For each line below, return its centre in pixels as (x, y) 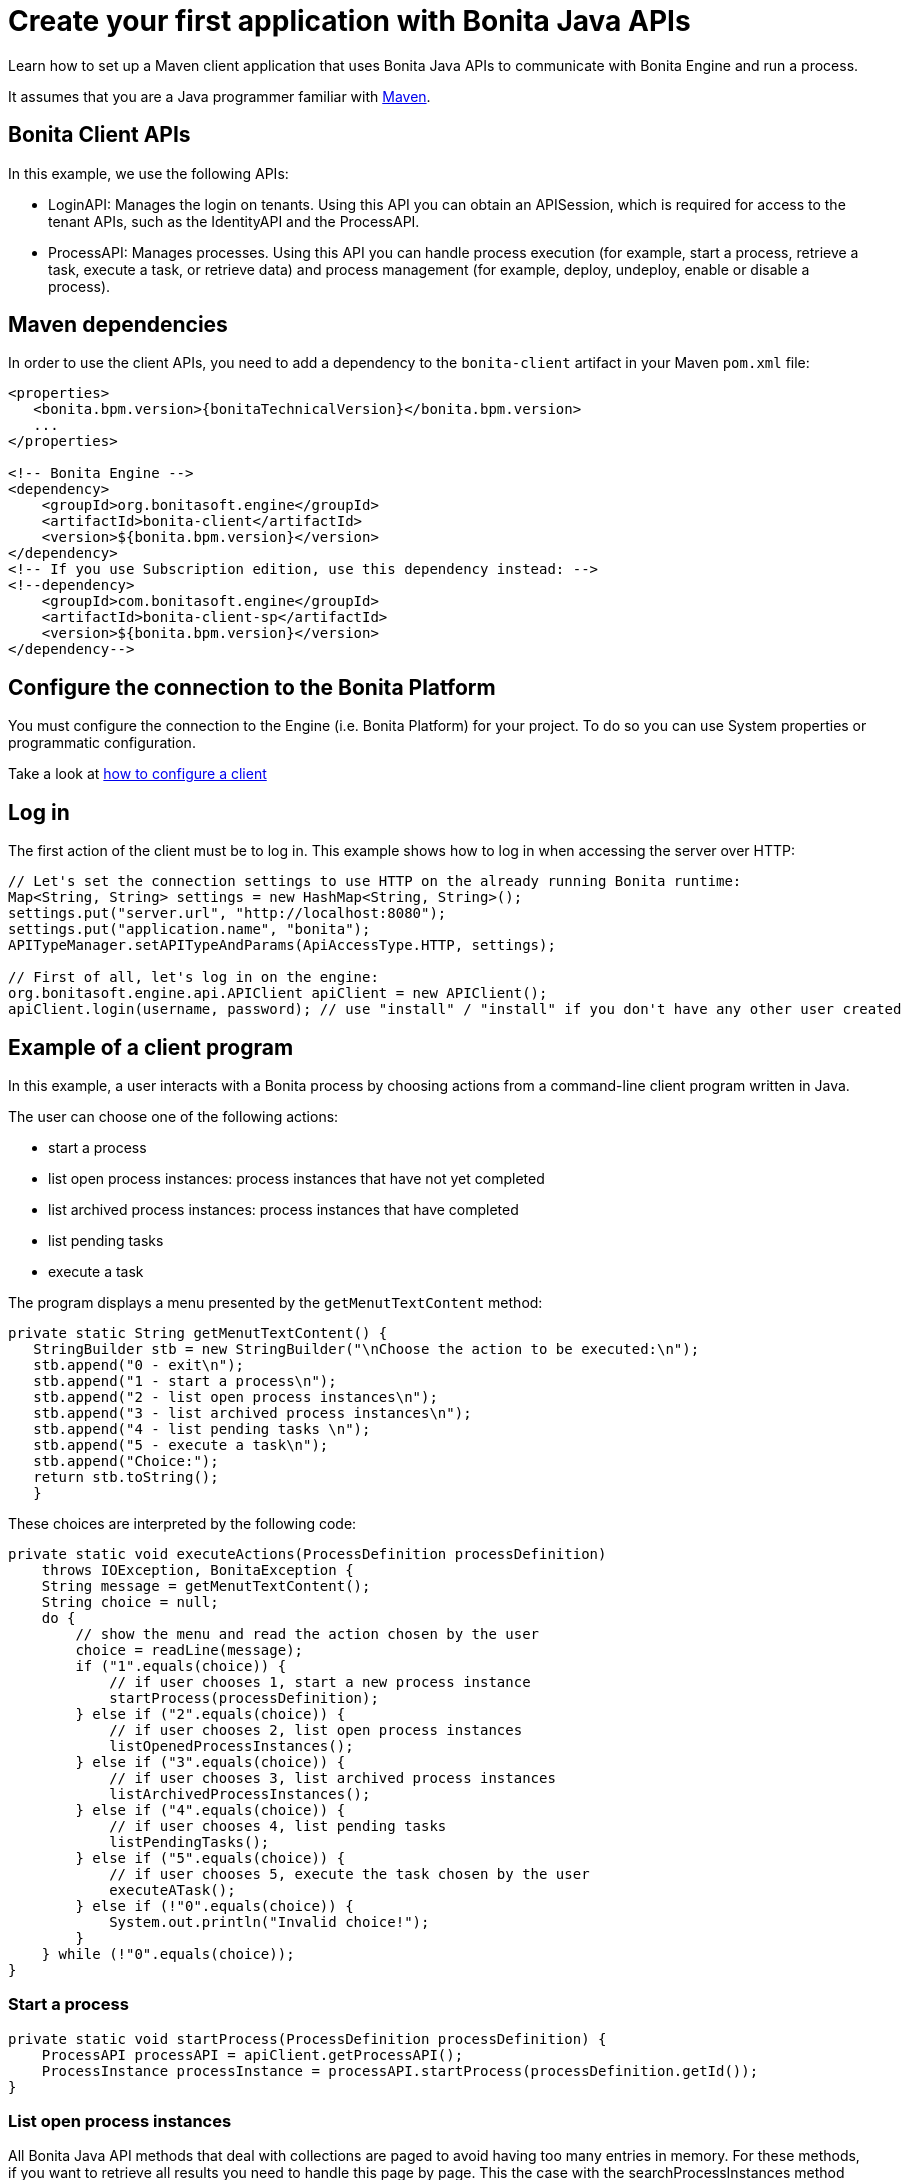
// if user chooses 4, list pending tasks (278, 1825)
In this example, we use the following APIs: (148, 173)
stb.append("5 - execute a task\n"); (181, 1444)
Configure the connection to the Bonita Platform (252, 687)
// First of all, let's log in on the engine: (193, 977)
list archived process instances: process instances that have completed (283, 1209)
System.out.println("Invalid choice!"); (269, 1921)
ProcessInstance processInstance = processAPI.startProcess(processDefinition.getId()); (400, 2070)
